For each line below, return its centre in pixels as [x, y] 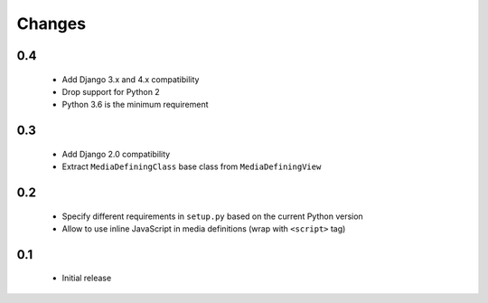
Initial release [87, 278]
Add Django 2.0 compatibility [116, 154]
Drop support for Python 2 [111, 91]
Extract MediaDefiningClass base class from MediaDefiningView [192, 166]
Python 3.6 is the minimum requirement [135, 105]
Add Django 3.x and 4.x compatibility [131, 79]
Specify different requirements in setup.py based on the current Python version [212, 216]
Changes [51, 24]
